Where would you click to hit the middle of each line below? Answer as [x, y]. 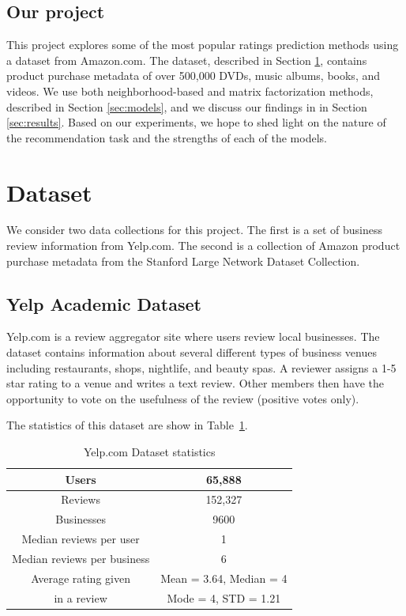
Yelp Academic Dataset [104, 303]
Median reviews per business [81, 558]
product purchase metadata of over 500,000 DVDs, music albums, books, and [194, 76]
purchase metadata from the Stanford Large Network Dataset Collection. [183, 261]
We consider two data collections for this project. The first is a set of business [195, 230]
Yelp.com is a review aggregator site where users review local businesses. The [193, 336]
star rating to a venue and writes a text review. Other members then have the [195, 383]
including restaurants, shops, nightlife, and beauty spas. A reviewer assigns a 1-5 [201, 367]
